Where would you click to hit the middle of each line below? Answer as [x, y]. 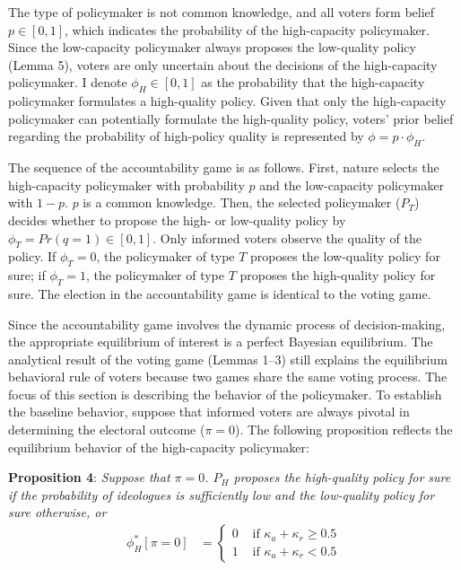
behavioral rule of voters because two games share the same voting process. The [228, 377]
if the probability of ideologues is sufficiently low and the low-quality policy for [222, 494]
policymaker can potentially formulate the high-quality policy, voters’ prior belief [231, 118]
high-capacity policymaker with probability [126, 184]
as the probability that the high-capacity [313, 82]
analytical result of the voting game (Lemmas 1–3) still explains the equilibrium [228, 359]
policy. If [32, 256]
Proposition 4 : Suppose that [89, 477]
